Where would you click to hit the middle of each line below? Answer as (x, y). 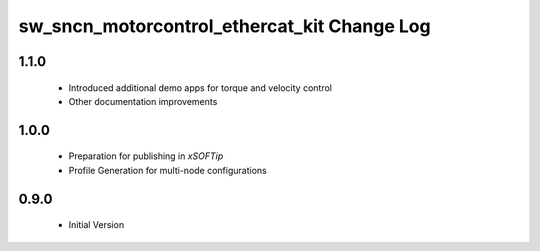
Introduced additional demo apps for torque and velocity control (200, 87)
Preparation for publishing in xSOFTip (146, 156)
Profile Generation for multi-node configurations (167, 170)
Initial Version (96, 225)
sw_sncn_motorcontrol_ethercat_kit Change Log (224, 26)
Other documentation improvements (143, 101)
